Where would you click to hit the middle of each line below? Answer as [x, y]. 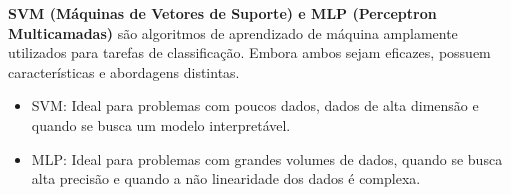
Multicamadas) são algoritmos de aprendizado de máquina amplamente [233, 32]
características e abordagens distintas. [124, 71]
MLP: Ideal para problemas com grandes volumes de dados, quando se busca [267, 158]
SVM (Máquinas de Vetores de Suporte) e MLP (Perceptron [222, 13]
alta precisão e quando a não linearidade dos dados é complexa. [226, 178]
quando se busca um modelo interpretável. [161, 124]
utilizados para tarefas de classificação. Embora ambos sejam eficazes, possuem [249, 52]
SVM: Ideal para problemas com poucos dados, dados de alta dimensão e [255, 105]
